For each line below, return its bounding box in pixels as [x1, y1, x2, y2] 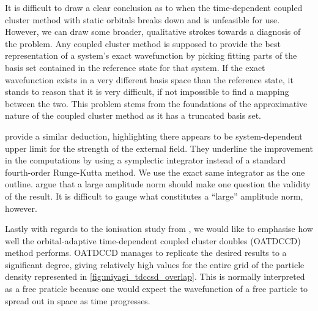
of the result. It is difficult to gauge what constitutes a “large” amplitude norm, [5, 189, 303, 202]
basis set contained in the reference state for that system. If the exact [5, 61, 265, 73]
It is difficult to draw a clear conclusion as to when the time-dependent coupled [5, 1, 303, 13]
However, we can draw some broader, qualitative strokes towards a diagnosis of [5, 25, 301, 38]
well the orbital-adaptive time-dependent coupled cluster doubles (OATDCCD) [5, 234, 301, 247]
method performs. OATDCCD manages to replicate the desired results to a [5, 246, 287, 259]
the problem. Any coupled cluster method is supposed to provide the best [5, 37, 281, 50]
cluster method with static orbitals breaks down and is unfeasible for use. [5, 13, 280, 26]
